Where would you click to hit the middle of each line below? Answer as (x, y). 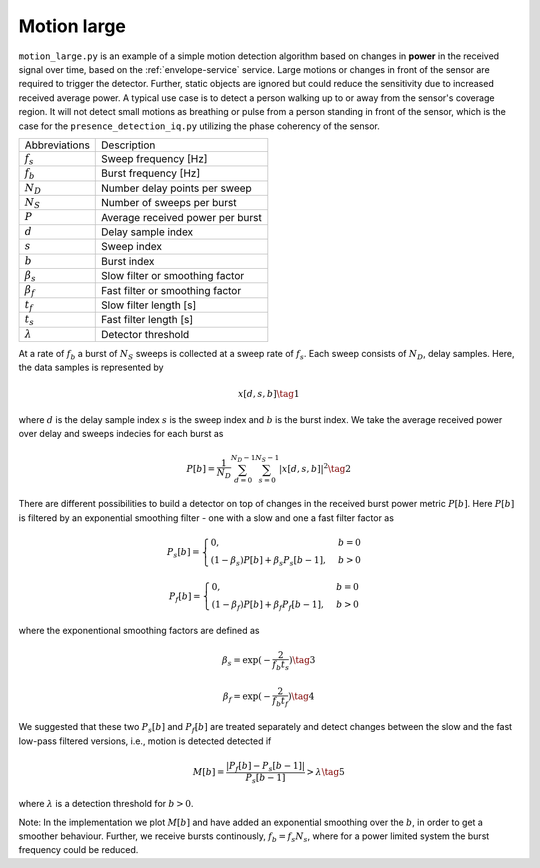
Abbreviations (57, 145)
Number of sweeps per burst (169, 203)
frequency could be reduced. (78, 850)
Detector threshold (145, 334)
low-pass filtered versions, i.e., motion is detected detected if (145, 741)
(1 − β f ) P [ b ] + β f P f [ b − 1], (267, 605)
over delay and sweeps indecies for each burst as (121, 434)
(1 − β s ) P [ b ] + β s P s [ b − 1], (268, 561)
